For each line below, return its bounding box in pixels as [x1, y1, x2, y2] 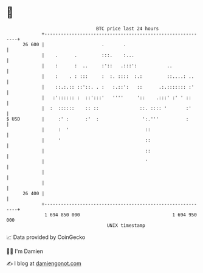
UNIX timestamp [106, 222, 146, 229]
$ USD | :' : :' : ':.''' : [6, 116, 189, 122]
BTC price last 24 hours [96, 26, 159, 32]
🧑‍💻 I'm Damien [6, 247, 44, 255]
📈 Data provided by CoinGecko [6, 233, 86, 241]
